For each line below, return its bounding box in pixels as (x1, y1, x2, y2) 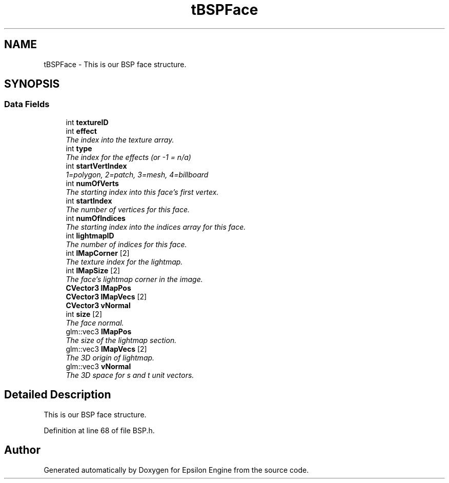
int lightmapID (66, 231, 114, 240)
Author (4, 444, 40, 457)
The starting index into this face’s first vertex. (66, 187, 219, 196)
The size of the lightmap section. (66, 335, 177, 345)
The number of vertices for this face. (66, 205, 190, 214)
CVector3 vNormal (66, 300, 131, 310)
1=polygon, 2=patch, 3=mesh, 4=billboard (66, 170, 209, 179)
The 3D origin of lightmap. (66, 353, 155, 362)
